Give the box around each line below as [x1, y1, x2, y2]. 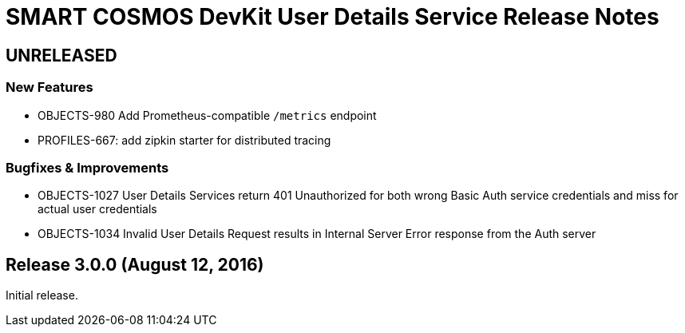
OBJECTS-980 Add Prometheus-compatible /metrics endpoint [38, 108, 377, 122]
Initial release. [6, 288, 78, 303]
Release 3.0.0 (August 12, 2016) [6, 254, 264, 275]
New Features [6, 79, 93, 96]
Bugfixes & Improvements [6, 159, 169, 176]
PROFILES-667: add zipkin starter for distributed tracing [38, 133, 331, 147]
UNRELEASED [6, 45, 117, 65]
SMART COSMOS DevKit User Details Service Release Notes [6, 3, 659, 30]
